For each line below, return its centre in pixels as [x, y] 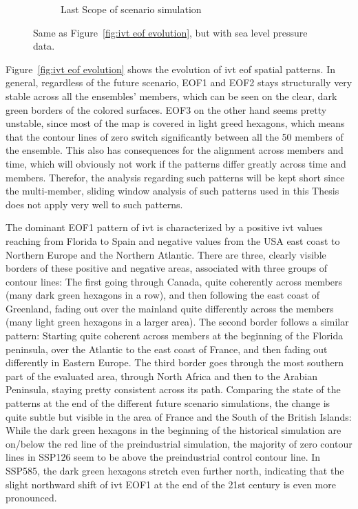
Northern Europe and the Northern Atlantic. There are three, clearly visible [166, 254]
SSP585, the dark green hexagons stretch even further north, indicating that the [175, 470]
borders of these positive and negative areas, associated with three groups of [166, 268]
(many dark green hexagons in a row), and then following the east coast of [163, 295]
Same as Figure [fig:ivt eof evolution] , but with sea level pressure [170, 32]
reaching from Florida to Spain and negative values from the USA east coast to [173, 240]
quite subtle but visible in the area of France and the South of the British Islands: [179, 416]
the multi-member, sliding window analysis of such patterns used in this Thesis [172, 191]
